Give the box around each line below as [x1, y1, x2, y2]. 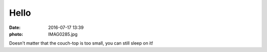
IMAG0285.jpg [48, 31, 78, 37]
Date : [9, 25, 21, 30]
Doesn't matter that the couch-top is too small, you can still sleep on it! [9, 40, 153, 46]
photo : [9, 31, 23, 37]
